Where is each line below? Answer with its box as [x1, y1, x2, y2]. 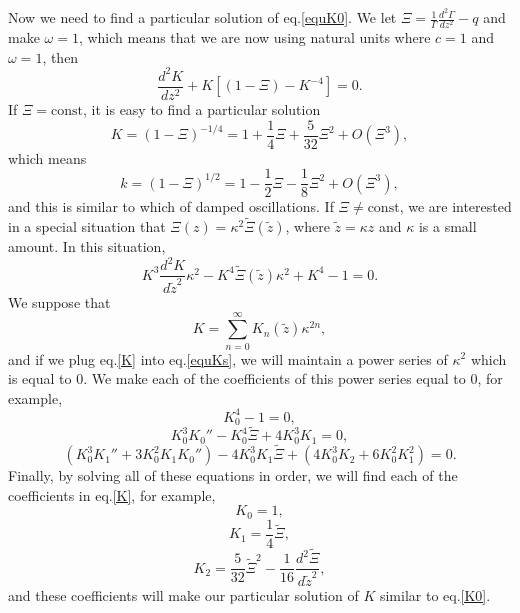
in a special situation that [8, 216, 166, 237]
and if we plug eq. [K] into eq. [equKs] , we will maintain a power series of [8, 348, 448, 369]
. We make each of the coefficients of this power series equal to [83, 368, 466, 389]
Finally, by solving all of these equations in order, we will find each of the [8, 465, 458, 486]
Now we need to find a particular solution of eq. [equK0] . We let [8, 7, 397, 28]
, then [42, 46, 79, 67]
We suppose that [8, 291, 111, 312]
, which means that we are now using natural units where [78, 27, 431, 48]
